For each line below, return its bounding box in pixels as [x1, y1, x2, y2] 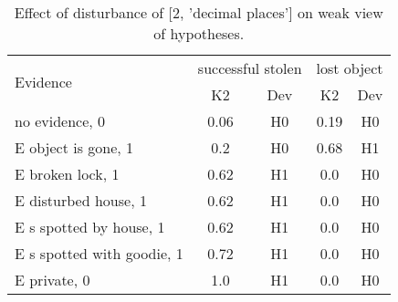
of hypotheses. [153, 23, 245, 44]
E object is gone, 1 [15, 137, 134, 158]
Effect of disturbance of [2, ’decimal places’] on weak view [14, 2, 383, 23]
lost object [316, 57, 383, 78]
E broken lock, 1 [15, 163, 120, 184]
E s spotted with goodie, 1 [15, 243, 183, 264]
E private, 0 [15, 269, 90, 290]
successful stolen [197, 57, 302, 78]
